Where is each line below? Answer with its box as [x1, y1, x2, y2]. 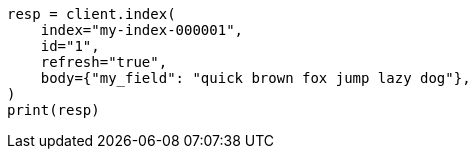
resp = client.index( [7, 6, 176, 22]
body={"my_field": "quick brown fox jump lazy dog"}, [40, 70, 471, 86]
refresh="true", [40, 54, 168, 70]
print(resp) [7, 102, 100, 118]
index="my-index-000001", [40, 22, 244, 38]
